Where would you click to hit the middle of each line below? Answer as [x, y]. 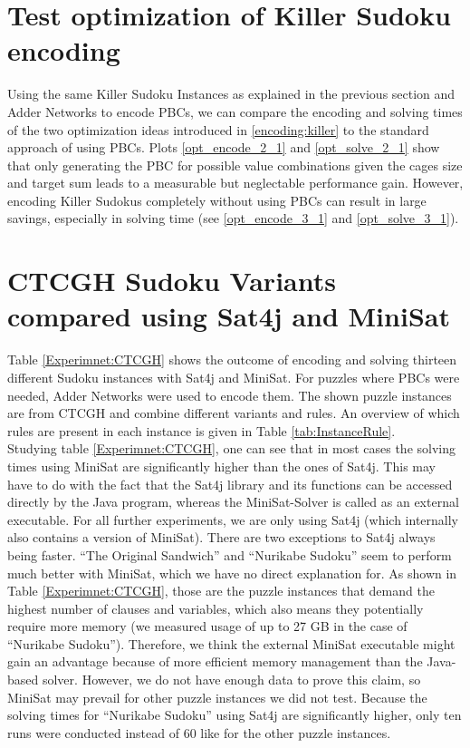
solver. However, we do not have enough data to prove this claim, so [231, 680]
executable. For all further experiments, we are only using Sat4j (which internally [233, 519]
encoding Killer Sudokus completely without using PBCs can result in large [217, 200]
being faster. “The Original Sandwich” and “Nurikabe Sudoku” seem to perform [230, 554]
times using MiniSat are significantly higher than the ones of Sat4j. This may [221, 466]
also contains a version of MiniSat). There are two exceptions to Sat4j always [221, 537]
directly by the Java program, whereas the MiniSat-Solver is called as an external [233, 502]
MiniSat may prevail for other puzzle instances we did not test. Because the [217, 697]
